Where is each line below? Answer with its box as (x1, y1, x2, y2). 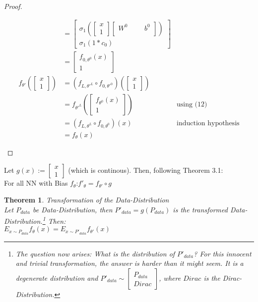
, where (159, 272, 181, 283)
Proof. (4, 1, 22, 11)
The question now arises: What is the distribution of (15, 248, 175, 258)
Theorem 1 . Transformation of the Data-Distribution (4, 195, 169, 205)
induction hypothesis (176, 119, 240, 127)
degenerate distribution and (15, 272, 98, 283)
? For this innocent (193, 248, 252, 258)
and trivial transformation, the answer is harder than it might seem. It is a (15, 258, 244, 268)
